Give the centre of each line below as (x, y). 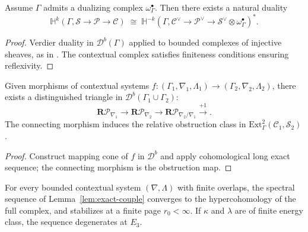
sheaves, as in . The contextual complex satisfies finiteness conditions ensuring (147, 54)
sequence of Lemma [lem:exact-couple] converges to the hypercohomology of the (150, 199)
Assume (19, 7)
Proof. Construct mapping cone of (66, 155)
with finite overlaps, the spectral (236, 187)
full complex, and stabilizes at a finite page (83, 210)
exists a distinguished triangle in (64, 97)
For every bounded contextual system (73, 187)
